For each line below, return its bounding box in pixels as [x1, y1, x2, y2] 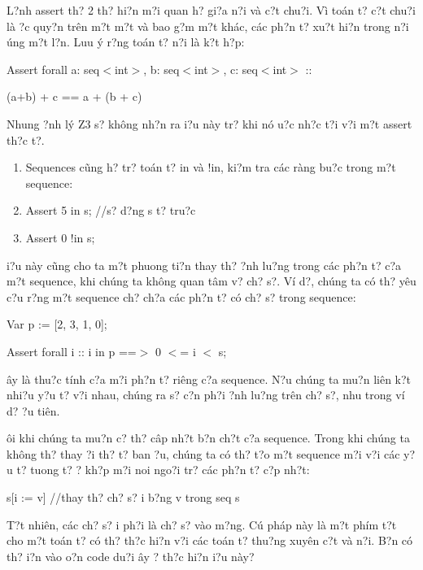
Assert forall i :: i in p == [7, 342, 137, 359]
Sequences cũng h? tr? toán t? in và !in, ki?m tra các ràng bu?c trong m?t [25, 159, 396, 176]
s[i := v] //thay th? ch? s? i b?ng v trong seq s [7, 489, 240, 506]
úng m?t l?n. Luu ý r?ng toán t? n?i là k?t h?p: [7, 33, 245, 50]
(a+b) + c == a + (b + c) [7, 88, 142, 105]
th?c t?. [7, 131, 45, 148]
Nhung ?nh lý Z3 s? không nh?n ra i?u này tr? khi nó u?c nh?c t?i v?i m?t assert [7, 115, 412, 132]
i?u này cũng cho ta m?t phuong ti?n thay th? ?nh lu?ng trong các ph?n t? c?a [7, 256, 401, 273]
